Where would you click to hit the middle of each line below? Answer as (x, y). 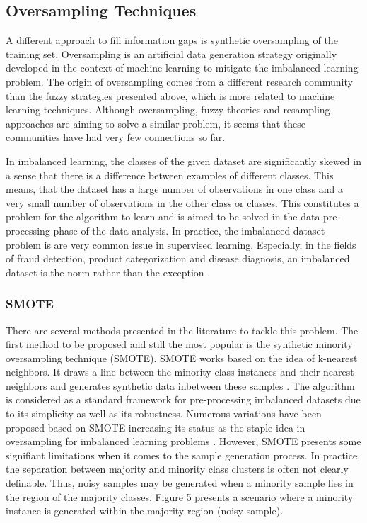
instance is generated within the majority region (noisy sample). (145, 511)
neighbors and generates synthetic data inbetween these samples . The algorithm (180, 385)
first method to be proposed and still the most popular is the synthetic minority (179, 344)
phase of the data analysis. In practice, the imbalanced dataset (189, 230)
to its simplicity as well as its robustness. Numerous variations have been (164, 414)
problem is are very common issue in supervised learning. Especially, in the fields (181, 244)
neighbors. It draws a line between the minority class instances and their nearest (180, 372)
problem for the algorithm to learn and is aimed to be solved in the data (163, 216)
